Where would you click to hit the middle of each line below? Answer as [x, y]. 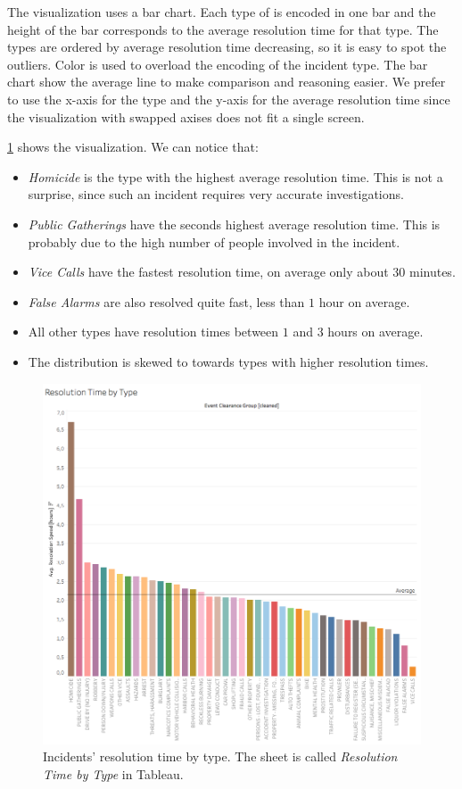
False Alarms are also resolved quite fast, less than [166, 301]
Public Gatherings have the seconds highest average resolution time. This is [234, 224]
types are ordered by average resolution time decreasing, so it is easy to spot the [227, 47]
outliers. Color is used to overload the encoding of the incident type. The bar [218, 64]
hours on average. [375, 332]
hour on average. [364, 301]
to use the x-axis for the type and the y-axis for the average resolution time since [229, 99]
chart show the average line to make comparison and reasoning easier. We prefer [227, 82]
